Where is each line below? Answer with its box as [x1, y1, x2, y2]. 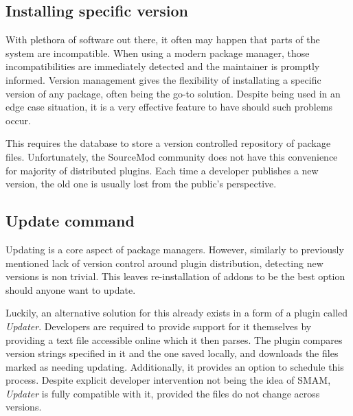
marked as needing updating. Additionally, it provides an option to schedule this [5, 359, 344, 373]
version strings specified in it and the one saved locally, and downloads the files [5, 346, 339, 360]
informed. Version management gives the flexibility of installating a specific [5, 72, 321, 86]
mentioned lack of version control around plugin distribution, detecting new [5, 255, 323, 270]
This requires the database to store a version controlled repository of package [5, 136, 331, 150]
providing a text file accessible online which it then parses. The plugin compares [5, 332, 343, 347]
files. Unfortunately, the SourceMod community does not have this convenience [5, 149, 338, 163]
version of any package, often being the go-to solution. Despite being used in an [5, 86, 341, 100]
